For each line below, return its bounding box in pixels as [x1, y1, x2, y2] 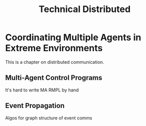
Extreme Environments [5, 43, 103, 54]
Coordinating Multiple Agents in [5, 32, 141, 43]
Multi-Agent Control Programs [5, 74, 102, 82]
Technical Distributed [38, 4, 131, 15]
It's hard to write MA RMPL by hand [5, 87, 79, 93]
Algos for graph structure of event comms [5, 114, 93, 121]
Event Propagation [5, 101, 65, 110]
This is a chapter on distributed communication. [5, 59, 104, 65]
